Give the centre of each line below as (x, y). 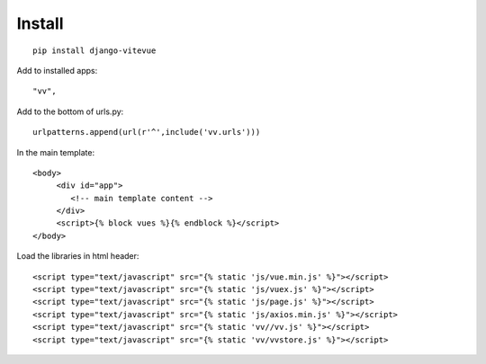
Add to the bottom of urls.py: (70, 111)
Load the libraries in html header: (78, 256)
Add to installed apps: (57, 70)
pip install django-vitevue (94, 50)
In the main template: (55, 152)
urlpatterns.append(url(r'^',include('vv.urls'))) (147, 132)
